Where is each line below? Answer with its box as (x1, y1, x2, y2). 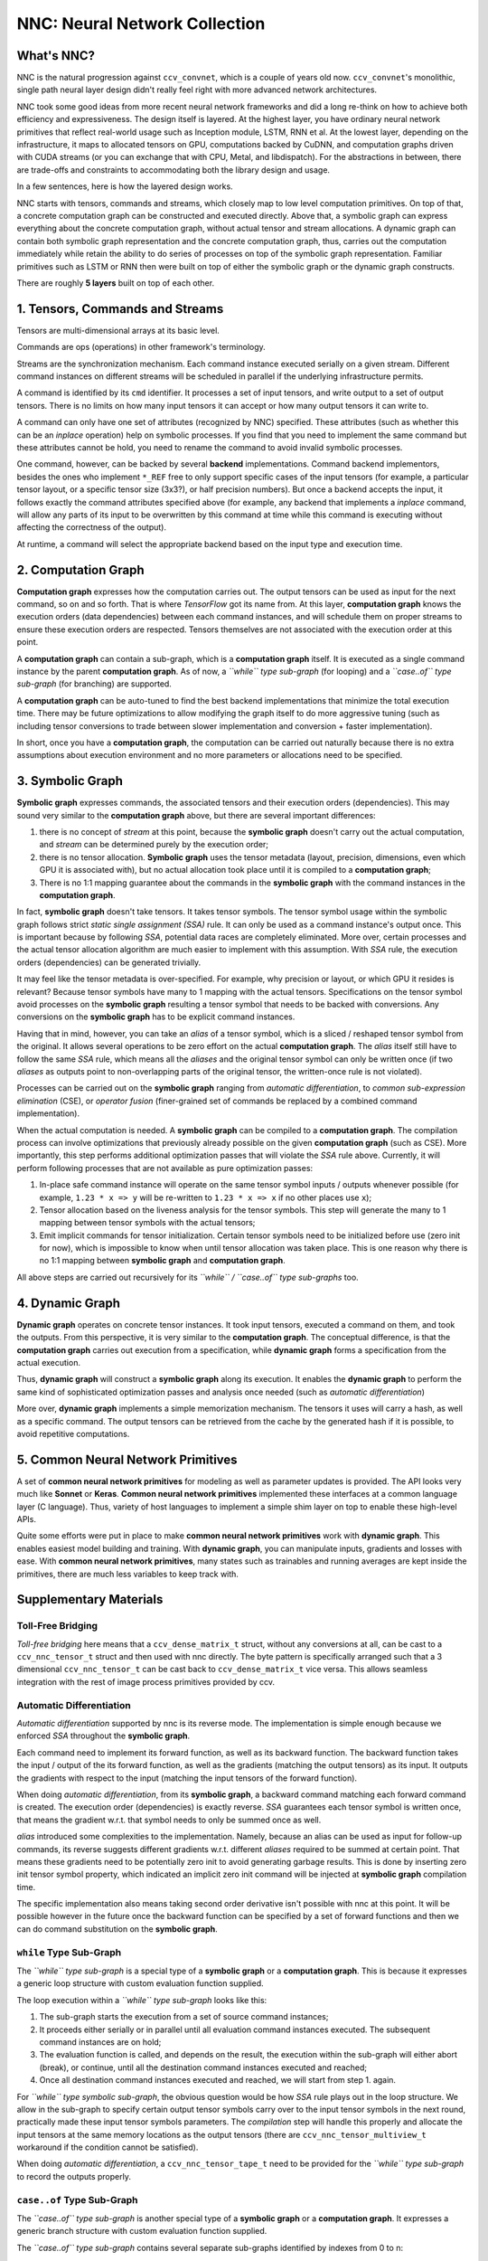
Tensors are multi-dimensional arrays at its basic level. (16, 325, 221, 336)
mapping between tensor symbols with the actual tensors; (39, 1217, 256, 1228)
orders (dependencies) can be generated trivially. (16, 957, 202, 968)
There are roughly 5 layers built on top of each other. (16, 277, 215, 289)
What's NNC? (16, 48, 95, 63)
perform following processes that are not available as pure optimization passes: (16, 1162, 314, 1173)
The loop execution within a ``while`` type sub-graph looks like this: (16, 1994, 267, 2005)
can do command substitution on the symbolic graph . (16, 1923, 218, 1935)
